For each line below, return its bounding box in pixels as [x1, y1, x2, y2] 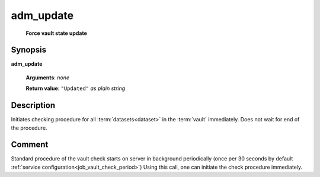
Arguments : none [25, 74, 70, 81]
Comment [11, 140, 49, 150]
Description [11, 101, 56, 111]
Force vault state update [25, 30, 87, 37]
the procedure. [11, 124, 47, 131]
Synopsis [11, 45, 47, 55]
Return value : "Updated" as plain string [25, 85, 126, 92]
